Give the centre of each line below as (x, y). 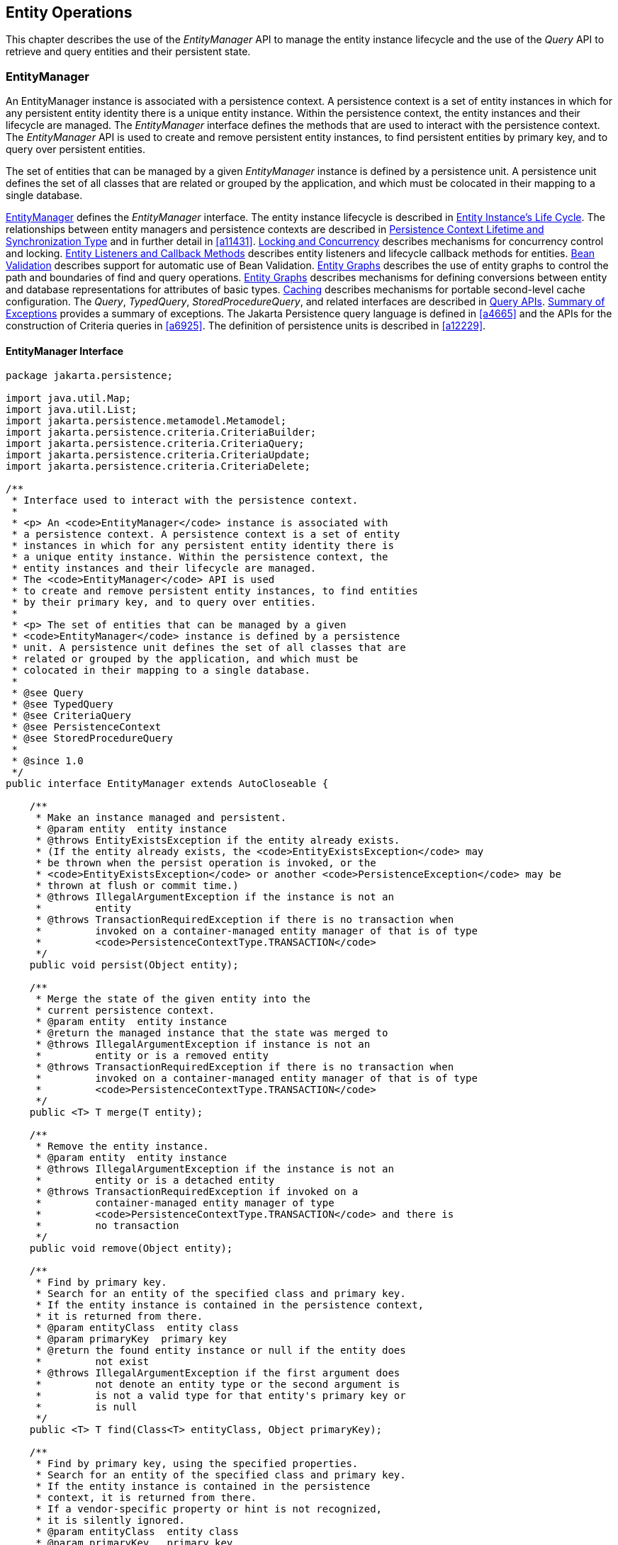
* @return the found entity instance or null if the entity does (221, 1351)
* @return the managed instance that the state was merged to (212, 1033)
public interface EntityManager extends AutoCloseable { (167, 784)
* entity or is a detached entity (155, 1181)
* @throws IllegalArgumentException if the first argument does (218, 1373)
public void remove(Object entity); (131, 1249)
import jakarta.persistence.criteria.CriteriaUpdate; (158, 455)
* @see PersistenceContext (86, 727)
